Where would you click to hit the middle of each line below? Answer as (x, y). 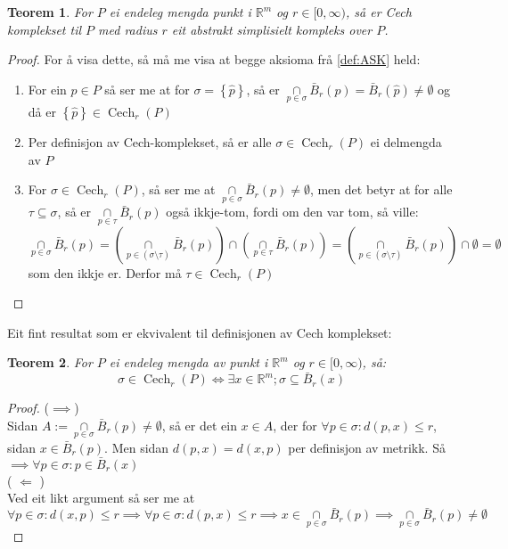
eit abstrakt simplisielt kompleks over (272, 29)
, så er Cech (379, 12)
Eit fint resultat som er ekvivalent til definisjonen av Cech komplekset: (200, 332)
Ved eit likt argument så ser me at (101, 498)
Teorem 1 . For (50, 12)
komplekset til (45, 29)
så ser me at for (147, 89)
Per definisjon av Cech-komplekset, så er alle (150, 142)
